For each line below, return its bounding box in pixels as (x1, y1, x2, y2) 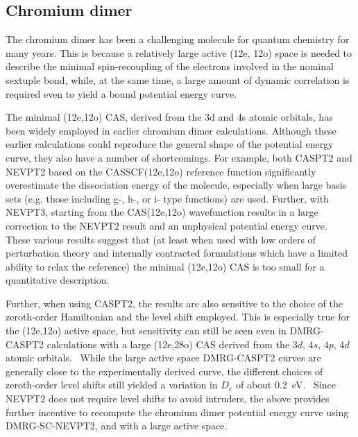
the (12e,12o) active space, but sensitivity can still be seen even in (6, 323, 287, 338)
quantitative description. (6, 273, 110, 287)
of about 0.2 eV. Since (235, 377, 336, 392)
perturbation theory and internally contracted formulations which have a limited (6, 246, 348, 260)
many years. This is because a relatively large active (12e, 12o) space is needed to (6, 45, 352, 60)
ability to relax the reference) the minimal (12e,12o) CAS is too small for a (6, 259, 325, 273)
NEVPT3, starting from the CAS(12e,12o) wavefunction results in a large (6, 205, 318, 219)
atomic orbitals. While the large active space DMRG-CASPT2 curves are (6, 350, 321, 365)
